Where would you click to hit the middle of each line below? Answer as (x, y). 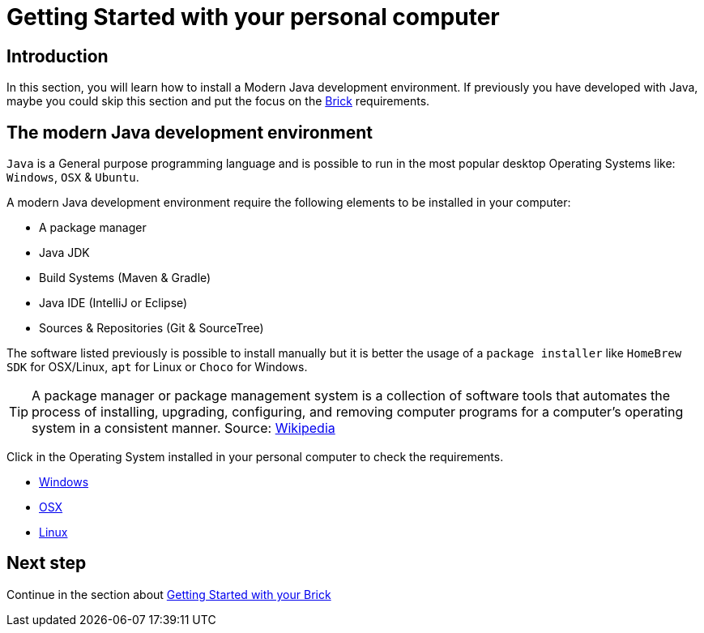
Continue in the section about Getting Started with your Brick (169, 594)
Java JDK (64, 253)
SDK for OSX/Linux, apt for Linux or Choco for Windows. (157, 367)
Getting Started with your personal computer (253, 17)
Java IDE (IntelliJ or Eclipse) (113, 303)
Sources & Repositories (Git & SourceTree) (151, 328)
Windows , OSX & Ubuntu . (73, 177)
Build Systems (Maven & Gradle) (125, 278)
